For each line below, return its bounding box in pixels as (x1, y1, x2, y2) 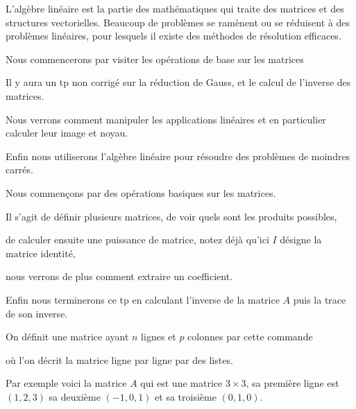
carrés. (6, 162, 33, 177)
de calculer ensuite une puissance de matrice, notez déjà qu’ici (6, 232, 269, 247)
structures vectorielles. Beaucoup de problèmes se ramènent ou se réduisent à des (6, 15, 350, 29)
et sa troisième (155, 389, 217, 403)
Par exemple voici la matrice (6, 376, 127, 390)
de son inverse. (6, 306, 68, 320)
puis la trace (293, 292, 346, 306)
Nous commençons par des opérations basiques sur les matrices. (6, 185, 276, 200)
